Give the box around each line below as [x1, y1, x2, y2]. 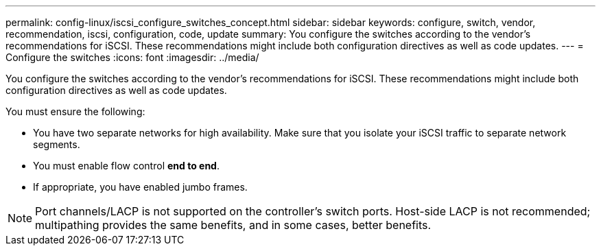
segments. [33, 139, 80, 150]
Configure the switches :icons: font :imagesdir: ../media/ [5, 51, 259, 63]
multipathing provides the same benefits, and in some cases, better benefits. [35, 218, 432, 232]
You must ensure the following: [5, 106, 145, 117]
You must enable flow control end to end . [33, 160, 220, 171]
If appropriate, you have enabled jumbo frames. [33, 181, 248, 193]
